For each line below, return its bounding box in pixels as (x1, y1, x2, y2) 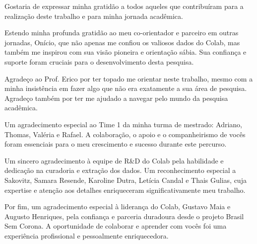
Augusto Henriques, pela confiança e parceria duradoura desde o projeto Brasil (4, 211, 244, 221)
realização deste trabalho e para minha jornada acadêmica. (4, 10, 183, 21)
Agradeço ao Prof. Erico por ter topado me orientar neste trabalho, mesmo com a (4, 73, 253, 83)
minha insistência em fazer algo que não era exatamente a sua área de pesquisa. (4, 83, 247, 93)
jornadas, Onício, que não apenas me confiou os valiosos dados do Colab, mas (4, 37, 240, 47)
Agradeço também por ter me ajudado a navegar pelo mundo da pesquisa (4, 92, 228, 103)
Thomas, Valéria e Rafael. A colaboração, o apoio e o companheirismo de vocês (4, 129, 246, 139)
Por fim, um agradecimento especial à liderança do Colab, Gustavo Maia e (4, 201, 231, 212)
